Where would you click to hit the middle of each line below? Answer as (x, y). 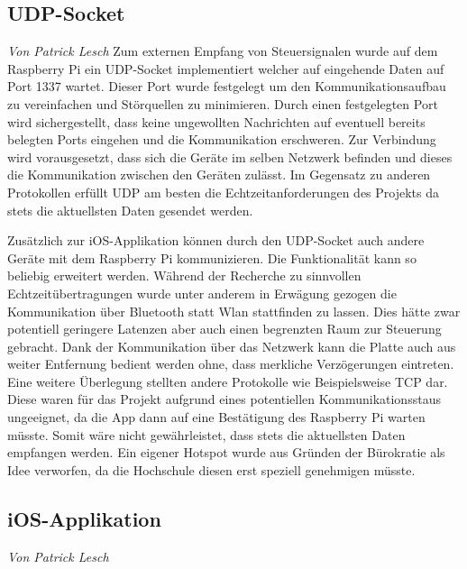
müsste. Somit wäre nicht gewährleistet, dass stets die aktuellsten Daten (206, 434)
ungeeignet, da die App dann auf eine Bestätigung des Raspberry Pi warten (216, 417)
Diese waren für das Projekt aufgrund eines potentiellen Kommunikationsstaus (224, 399)
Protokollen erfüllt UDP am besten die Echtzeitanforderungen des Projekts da (223, 192)
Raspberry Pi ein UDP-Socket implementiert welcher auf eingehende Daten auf (226, 68)
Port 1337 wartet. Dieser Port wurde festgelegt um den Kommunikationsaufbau (227, 86)
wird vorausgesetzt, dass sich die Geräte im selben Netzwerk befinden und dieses (230, 156)
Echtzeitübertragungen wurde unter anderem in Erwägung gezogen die (202, 293)
